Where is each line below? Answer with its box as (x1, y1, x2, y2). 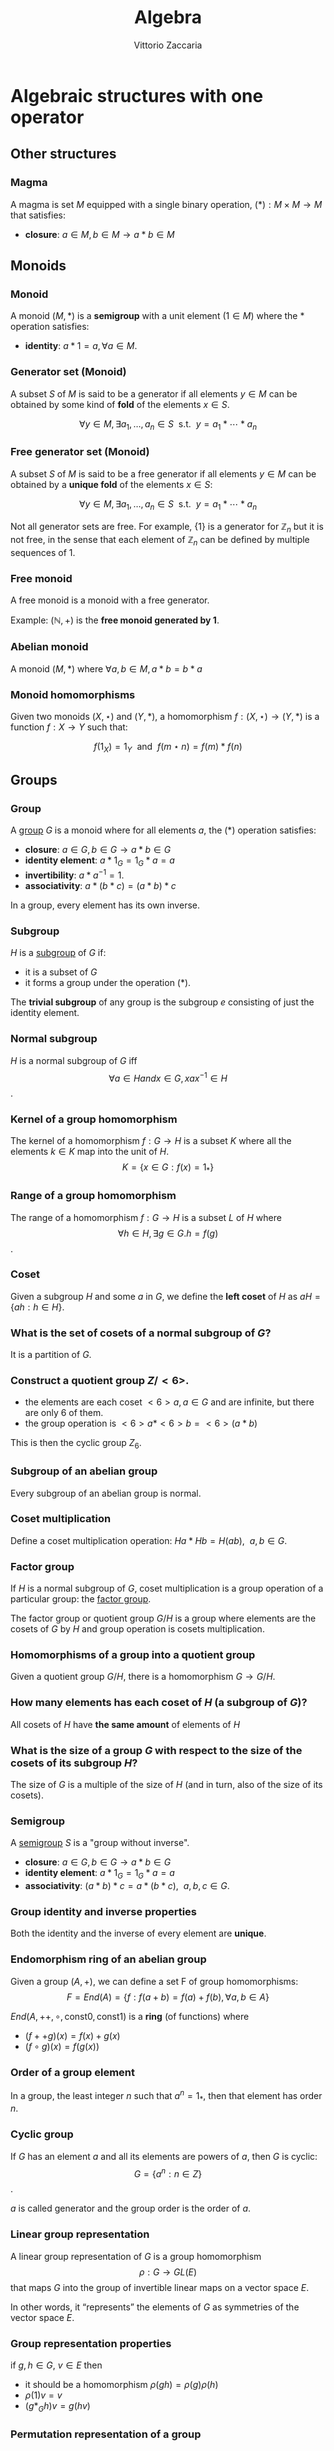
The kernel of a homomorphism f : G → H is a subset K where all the (10, 1135, 292, 1147)
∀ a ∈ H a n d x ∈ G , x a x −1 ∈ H (108, 1070, 228, 1084)
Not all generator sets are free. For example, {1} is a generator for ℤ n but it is (10, 520, 324, 535)
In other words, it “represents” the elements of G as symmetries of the (10, 2301, 300, 2313)
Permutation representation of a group (10, 2427, 202, 2441)
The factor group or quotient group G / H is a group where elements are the (10, 1612, 317, 1625)
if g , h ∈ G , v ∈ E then (10, 2359, 103, 2371)
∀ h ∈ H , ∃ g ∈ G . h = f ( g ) (117, 1227, 219, 1239)
